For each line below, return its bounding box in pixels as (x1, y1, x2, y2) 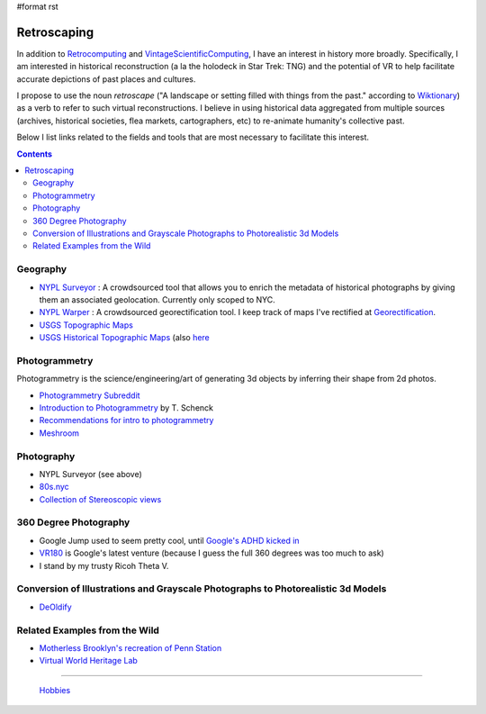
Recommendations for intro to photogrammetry (39, 415, 214, 426)
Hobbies (39, 684, 71, 695)
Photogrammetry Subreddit (39, 390, 140, 401)
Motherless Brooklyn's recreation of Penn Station (39, 642, 222, 653)
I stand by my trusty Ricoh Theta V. (39, 560, 169, 571)
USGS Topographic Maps (39, 320, 134, 330)
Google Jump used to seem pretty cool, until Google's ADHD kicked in (39, 535, 301, 546)
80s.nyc (39, 482, 69, 493)
